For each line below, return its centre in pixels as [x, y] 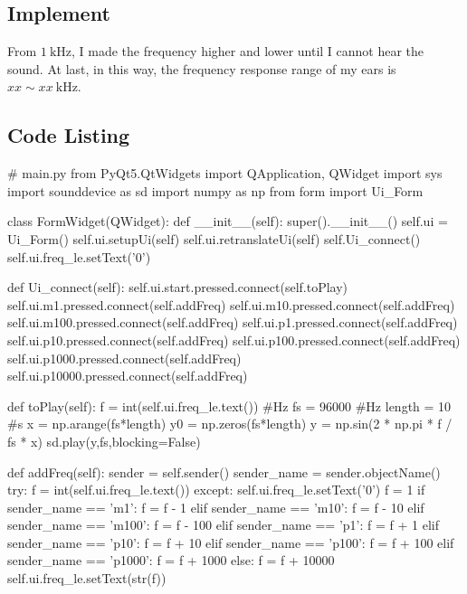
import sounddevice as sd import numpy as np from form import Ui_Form [215, 190]
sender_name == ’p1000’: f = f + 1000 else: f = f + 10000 [171, 560]
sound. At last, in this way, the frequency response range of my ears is [202, 68]
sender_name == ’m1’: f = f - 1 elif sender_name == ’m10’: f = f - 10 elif [216, 507]
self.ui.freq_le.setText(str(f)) [87, 578]
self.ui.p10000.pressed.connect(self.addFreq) [128, 376]
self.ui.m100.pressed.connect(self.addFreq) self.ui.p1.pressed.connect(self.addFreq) [233, 322]
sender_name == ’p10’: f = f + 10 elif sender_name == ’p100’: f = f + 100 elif [231, 542]
